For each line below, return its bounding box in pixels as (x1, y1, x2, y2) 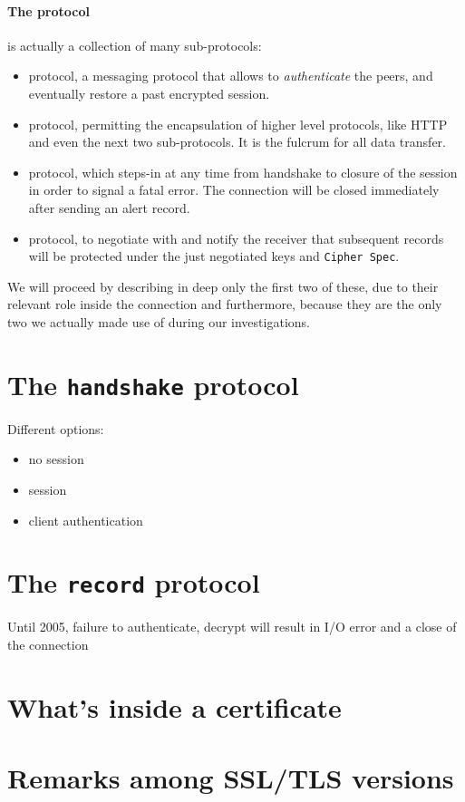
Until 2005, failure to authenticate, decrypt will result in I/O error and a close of (7, 617, 457, 636)
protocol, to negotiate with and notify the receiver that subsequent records (28, 228, 444, 247)
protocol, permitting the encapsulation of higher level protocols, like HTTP (28, 114, 448, 133)
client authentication (28, 510, 143, 529)
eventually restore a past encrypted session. (28, 83, 270, 102)
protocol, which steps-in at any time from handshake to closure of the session (28, 162, 458, 181)
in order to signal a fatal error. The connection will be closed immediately (28, 180, 440, 199)
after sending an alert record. (28, 198, 190, 217)
